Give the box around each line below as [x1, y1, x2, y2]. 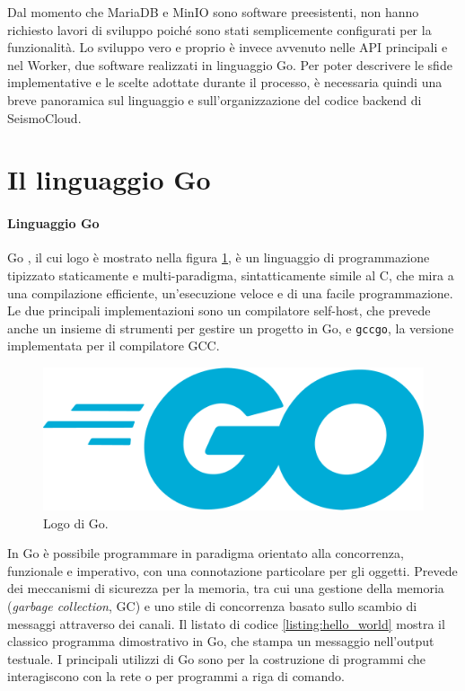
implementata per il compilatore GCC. [7, 336, 220, 355]
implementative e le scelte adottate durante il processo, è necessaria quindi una [7, 73, 443, 92]
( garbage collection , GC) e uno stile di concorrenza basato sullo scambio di [7, 596, 417, 615]
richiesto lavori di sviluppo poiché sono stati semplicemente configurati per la [7, 20, 432, 39]
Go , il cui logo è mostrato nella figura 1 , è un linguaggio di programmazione [7, 248, 430, 267]
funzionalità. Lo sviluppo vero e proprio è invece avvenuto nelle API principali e [7, 38, 448, 57]
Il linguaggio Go [7, 161, 211, 198]
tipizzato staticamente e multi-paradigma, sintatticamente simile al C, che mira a [7, 265, 454, 284]
